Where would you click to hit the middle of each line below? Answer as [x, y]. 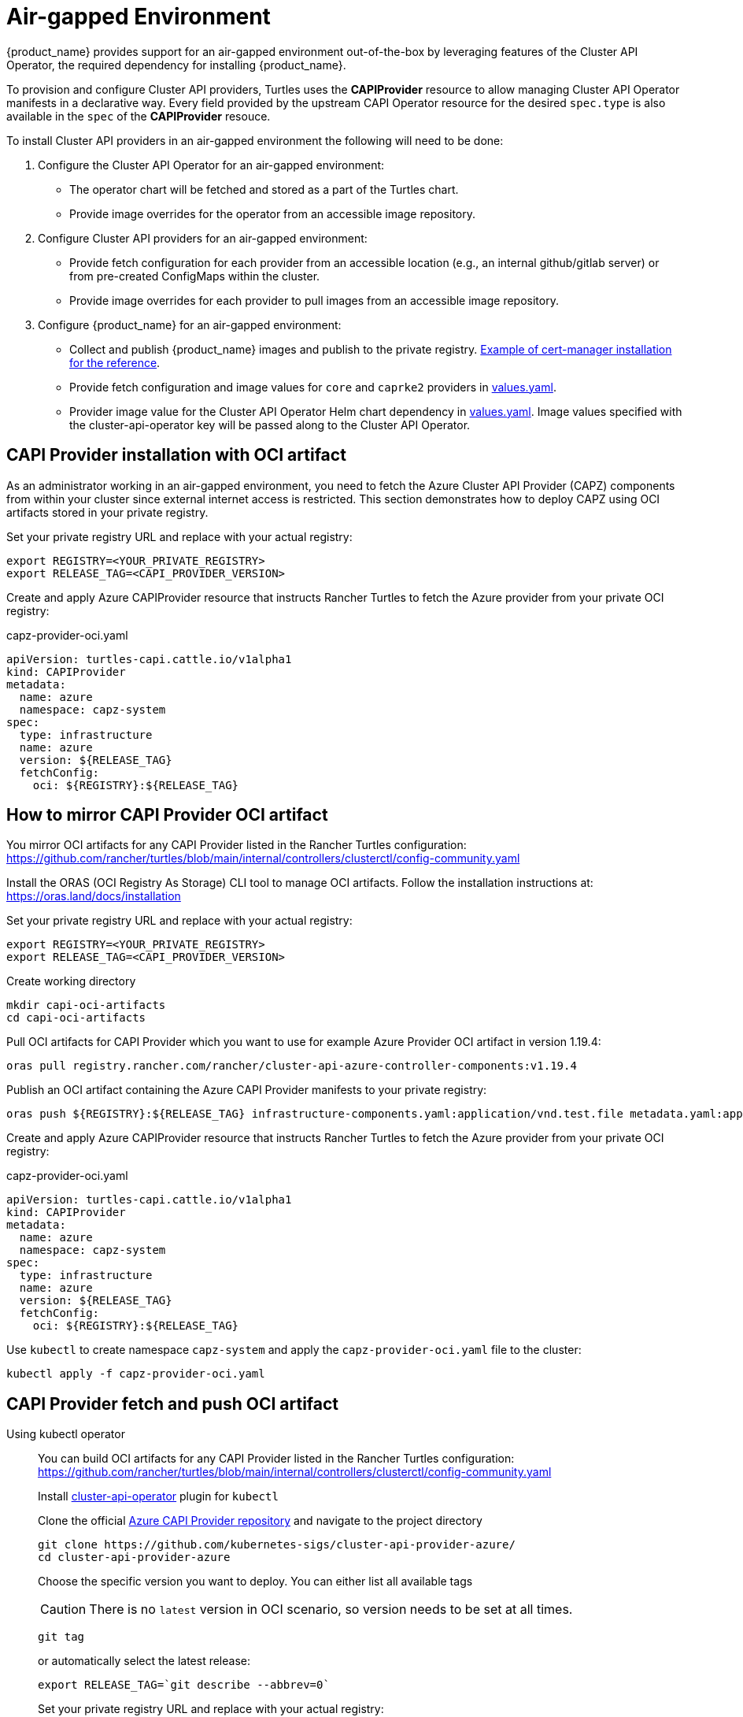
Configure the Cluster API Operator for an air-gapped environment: [211, 165]
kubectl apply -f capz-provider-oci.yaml [136, 1374]
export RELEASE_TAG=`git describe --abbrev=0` [184, 1685]
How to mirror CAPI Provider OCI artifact [167, 815]
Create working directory [71, 981]
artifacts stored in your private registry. [107, 512]
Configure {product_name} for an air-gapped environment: [190, 324]
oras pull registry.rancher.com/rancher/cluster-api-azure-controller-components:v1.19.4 [292, 1066]
